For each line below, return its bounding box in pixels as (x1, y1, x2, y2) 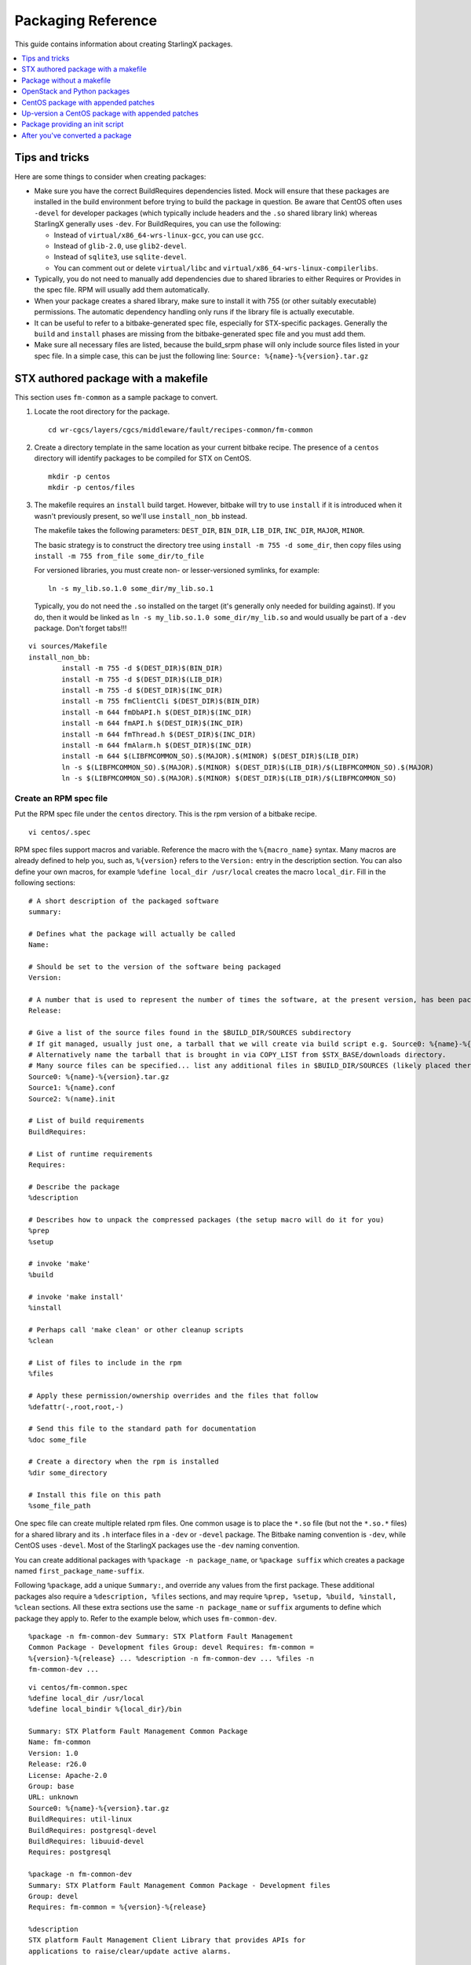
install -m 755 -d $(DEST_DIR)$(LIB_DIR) (61, 674, 224, 684)
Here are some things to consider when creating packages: (14, 171, 206, 181)
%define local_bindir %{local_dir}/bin (28, 1705, 182, 1713)
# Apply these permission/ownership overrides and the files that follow (28, 1391, 319, 1401)
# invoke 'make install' (28, 1292, 124, 1301)
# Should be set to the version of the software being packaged (28, 962, 282, 971)
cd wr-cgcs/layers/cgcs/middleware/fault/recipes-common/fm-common (48, 425, 313, 434)
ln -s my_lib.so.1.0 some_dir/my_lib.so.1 (48, 584, 214, 593)
